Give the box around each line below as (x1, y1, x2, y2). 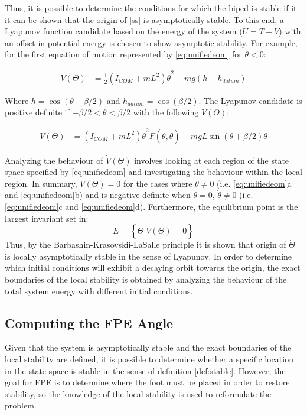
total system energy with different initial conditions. (5, 284, 193, 297)
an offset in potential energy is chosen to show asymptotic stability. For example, (5, 36, 298, 48)
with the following (133, 106, 199, 118)
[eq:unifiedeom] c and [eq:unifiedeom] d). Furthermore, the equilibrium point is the (5, 200, 298, 213)
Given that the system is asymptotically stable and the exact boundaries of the (5, 341, 292, 354)
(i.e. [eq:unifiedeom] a (217, 177, 292, 189)
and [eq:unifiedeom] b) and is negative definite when (5, 189, 191, 201)
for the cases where (123, 177, 192, 189)
